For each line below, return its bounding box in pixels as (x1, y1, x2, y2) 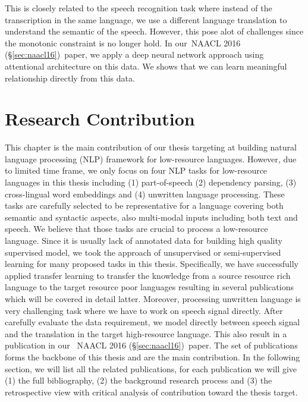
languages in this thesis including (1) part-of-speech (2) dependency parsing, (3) (5, 176, 297, 189)
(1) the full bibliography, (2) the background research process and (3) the (5, 374, 272, 387)
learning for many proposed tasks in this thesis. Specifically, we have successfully (5, 257, 298, 270)
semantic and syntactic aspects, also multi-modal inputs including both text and (5, 211, 298, 223)
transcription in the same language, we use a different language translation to (5, 13, 287, 26)
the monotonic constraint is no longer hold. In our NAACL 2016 (5, 36, 241, 49)
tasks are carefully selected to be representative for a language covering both (5, 199, 284, 212)
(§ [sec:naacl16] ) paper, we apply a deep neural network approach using (5, 48, 264, 61)
